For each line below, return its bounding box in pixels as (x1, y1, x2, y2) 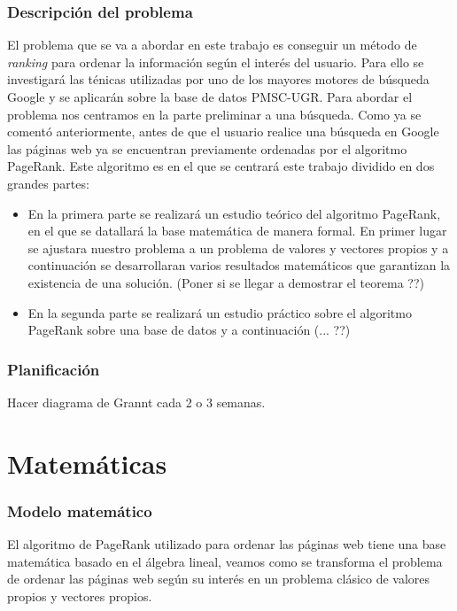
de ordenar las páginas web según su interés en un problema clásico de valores (7, 569, 430, 588)
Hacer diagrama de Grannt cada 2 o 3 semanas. (7, 392, 266, 411)
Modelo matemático (7, 499, 152, 522)
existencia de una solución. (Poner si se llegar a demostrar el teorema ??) (27, 273, 424, 291)
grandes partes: (7, 174, 89, 192)
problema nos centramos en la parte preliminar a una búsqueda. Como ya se (7, 104, 422, 123)
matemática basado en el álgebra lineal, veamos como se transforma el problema (7, 552, 443, 570)
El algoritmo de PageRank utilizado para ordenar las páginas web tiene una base (7, 535, 446, 553)
